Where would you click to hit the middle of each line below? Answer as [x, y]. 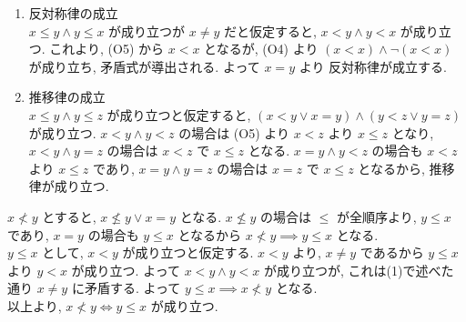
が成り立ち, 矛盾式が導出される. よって [144, 66]
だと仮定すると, [270, 30]
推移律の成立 [67, 97]
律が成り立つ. [69, 186]
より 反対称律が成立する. [373, 66]
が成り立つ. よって [126, 270]
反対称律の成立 [73, 13]
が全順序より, [376, 216]
